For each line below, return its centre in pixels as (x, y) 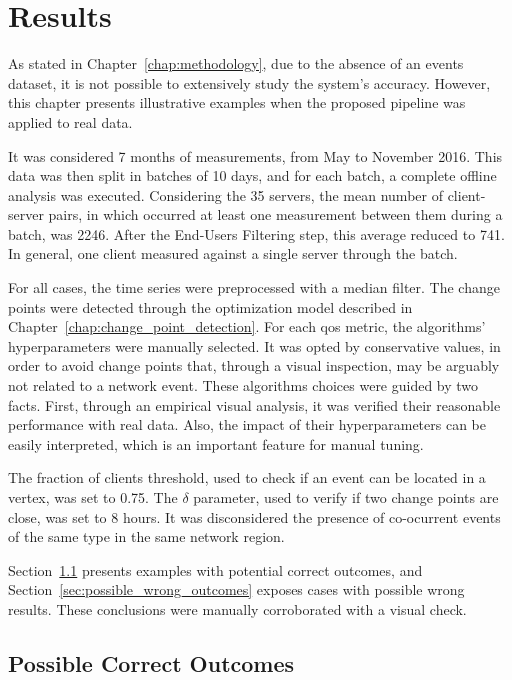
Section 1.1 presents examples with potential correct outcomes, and (215, 569)
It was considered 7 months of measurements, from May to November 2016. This (255, 155)
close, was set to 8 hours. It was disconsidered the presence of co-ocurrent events (254, 516)
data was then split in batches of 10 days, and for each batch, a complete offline (252, 175)
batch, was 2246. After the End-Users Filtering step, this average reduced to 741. (256, 233)
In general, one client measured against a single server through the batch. (233, 253)
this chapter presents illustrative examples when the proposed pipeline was (237, 102)
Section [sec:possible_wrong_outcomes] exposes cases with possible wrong (236, 589)
